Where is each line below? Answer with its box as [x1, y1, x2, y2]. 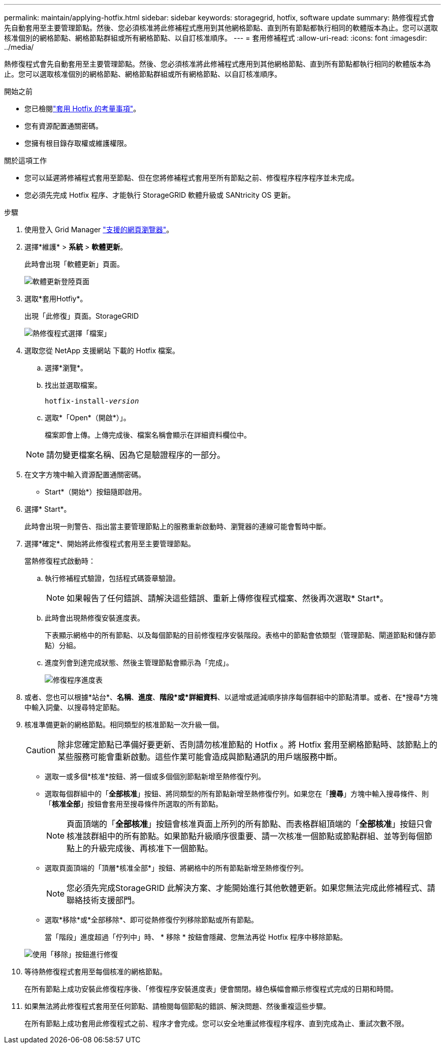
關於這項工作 [4, 156, 47, 165]
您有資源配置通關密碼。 [24, 121, 103, 130]
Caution [26, 745, 56, 755]
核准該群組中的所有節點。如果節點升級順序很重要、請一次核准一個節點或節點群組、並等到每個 [67, 831, 425, 841]
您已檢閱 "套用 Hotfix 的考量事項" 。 [24, 104, 141, 113]
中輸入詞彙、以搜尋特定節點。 [24, 703, 124, 712]
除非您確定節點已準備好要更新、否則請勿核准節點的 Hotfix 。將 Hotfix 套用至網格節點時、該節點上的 [57, 739, 438, 750]
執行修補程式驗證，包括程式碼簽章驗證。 [45, 574, 180, 582]
